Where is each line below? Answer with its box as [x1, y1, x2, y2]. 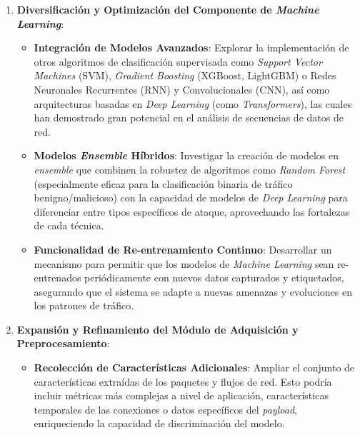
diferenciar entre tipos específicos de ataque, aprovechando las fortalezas [34, 204, 350, 219]
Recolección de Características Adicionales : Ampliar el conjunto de [34, 360, 355, 375]
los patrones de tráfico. [34, 298, 134, 313]
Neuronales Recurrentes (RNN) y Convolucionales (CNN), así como [34, 81, 330, 96]
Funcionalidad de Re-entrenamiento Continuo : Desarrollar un [34, 241, 332, 256]
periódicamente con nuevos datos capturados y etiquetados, [84, 270, 344, 285]
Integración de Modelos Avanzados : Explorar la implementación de [34, 40, 349, 55]
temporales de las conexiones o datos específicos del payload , [34, 401, 297, 416]
